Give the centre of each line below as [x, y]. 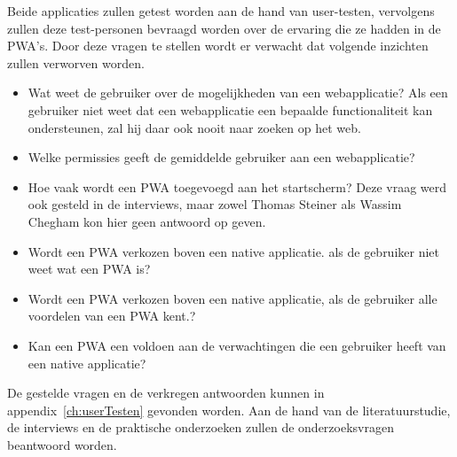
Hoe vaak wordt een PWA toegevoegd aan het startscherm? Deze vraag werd [237, 186]
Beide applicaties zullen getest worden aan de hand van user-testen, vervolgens [221, 11]
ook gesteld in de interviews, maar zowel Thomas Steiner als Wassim [215, 204]
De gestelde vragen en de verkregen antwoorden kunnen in [166, 393]
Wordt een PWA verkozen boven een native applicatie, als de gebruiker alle [232, 298]
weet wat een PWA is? [89, 269]
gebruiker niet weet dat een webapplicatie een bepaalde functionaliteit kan [230, 109]
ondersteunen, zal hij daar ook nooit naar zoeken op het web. [194, 127]
